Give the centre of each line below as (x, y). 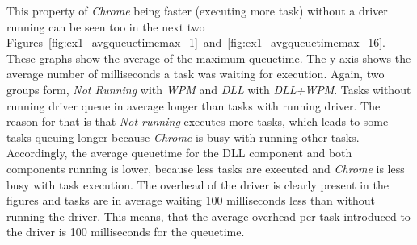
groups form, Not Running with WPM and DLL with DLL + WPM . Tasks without (209, 89)
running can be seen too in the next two (106, 26)
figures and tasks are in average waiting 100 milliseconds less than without (191, 200)
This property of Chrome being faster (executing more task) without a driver (197, 10)
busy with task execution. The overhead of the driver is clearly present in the (198, 184)
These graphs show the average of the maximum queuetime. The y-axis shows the (209, 58)
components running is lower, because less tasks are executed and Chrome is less (206, 168)
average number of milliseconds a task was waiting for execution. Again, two (196, 74)
